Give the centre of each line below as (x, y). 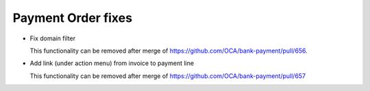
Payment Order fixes (73, 18)
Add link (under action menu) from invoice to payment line (112, 63)
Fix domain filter (52, 38)
